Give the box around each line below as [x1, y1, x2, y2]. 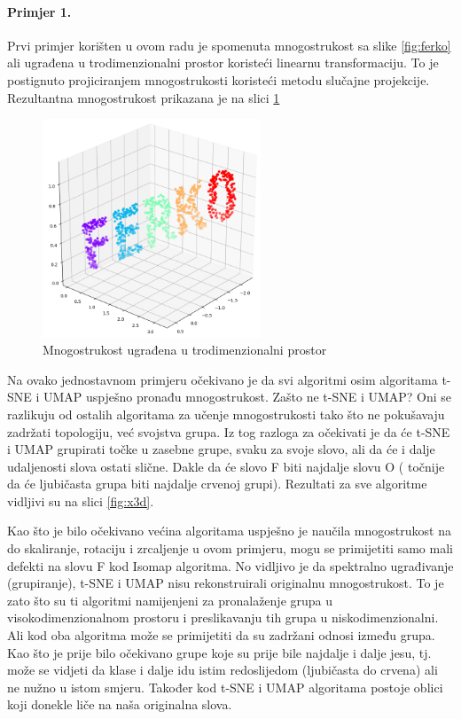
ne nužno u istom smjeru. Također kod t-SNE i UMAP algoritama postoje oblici [7, 677, 443, 696]
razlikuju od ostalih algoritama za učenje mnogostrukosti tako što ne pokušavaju [7, 404, 445, 423]
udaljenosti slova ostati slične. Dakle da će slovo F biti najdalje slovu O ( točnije [7, 457, 445, 475]
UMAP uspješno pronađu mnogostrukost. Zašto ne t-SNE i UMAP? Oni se [43, 387, 452, 406]
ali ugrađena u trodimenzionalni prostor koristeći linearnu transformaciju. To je [7, 53, 439, 72]
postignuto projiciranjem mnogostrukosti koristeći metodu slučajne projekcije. [7, 70, 430, 89]
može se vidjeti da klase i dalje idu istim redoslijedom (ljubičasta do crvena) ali [7, 660, 438, 679]
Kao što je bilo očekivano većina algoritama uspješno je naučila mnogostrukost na [7, 521, 451, 540]
